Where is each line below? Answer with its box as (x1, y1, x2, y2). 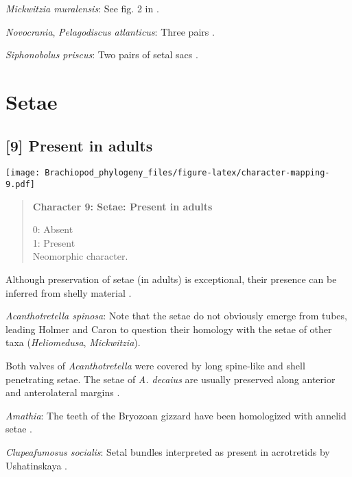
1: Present (32, 235, 75, 249)
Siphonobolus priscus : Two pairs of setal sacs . (5, 47, 198, 62)
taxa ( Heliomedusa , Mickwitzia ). (5, 335, 141, 350)
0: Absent (32, 222, 73, 236)
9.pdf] (5, 180, 35, 190)
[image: (5, 168, 40, 178)
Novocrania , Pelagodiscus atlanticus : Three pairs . (5, 24, 215, 38)
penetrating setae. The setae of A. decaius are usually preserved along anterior (5, 371, 336, 386)
